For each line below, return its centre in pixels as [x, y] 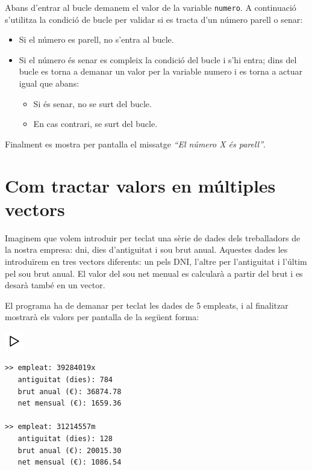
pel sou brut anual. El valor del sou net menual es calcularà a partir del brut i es [154, 273]
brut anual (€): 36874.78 [70, 391]
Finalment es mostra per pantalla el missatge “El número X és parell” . [135, 144]
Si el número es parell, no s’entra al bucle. [96, 39]
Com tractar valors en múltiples [140, 185]
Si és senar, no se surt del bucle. [92, 103]
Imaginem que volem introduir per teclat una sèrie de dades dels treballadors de [153, 237]
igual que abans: [49, 83]
